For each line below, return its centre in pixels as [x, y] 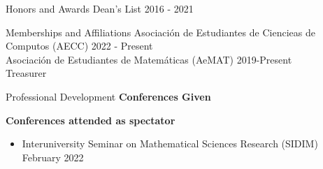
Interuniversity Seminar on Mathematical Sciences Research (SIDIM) [170, 144]
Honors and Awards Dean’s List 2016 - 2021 [100, 8]
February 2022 [53, 157]
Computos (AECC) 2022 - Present [79, 46]
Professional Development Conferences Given [108, 96]
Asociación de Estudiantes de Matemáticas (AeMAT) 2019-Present [149, 59]
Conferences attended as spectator [91, 120]
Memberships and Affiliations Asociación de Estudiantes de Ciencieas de [160, 32]
